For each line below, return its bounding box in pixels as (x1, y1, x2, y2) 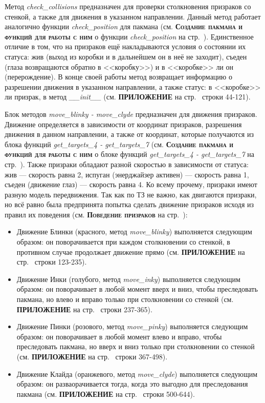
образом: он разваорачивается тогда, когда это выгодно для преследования (16, 378, 248, 389)
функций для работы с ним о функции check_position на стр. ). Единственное (5, 31, 254, 42)
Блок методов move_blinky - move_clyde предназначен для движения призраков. (5, 108, 257, 119)
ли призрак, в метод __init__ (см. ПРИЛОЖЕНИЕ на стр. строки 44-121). (5, 91, 251, 102)
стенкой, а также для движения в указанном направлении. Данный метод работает (5, 11, 261, 22)
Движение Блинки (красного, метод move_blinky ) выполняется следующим (16, 226, 252, 237)
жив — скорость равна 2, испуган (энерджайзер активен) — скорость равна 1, (5, 169, 249, 179)
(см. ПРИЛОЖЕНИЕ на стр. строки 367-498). (16, 351, 168, 361)
